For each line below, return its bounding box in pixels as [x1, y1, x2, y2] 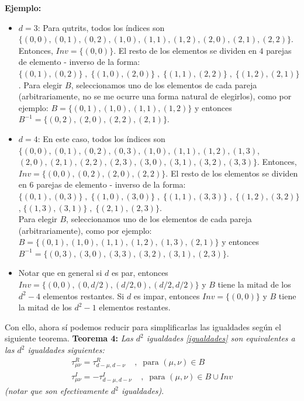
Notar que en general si [18, 267, 102, 279]
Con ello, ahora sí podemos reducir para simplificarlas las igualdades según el [5, 320, 281, 333]
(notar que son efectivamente [5, 385, 108, 397]
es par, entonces [111, 267, 168, 279]
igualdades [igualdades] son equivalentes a [146, 332, 295, 344]
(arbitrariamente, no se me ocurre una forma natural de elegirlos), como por [18, 90, 292, 102]
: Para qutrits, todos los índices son [37, 21, 165, 33]
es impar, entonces [133, 289, 200, 302]
